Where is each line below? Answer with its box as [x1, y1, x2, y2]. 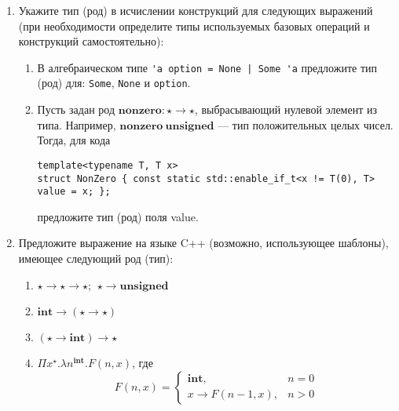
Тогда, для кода [37, 132, 111, 148]
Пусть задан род [37, 101, 115, 118]
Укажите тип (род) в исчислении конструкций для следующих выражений [18, 2, 373, 18]
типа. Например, [37, 116, 116, 133]
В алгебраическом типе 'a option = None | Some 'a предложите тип [37, 59, 378, 75]
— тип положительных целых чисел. [218, 116, 394, 133]
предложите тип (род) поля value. [37, 208, 199, 224]
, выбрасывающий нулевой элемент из [194, 101, 377, 118]
